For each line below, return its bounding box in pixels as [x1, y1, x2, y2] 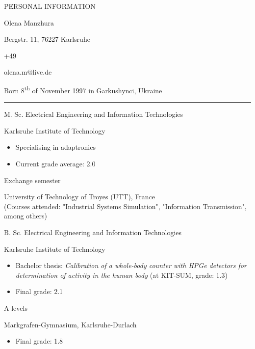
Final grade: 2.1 [15, 286, 63, 296]
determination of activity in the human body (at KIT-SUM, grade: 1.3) [15, 269, 228, 280]
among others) [4, 211, 48, 221]
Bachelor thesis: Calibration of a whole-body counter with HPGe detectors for [15, 260, 247, 270]
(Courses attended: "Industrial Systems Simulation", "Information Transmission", [4, 201, 247, 211]
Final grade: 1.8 [15, 336, 63, 346]
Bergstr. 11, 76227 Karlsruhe [4, 34, 90, 44]
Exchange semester [4, 175, 61, 185]
